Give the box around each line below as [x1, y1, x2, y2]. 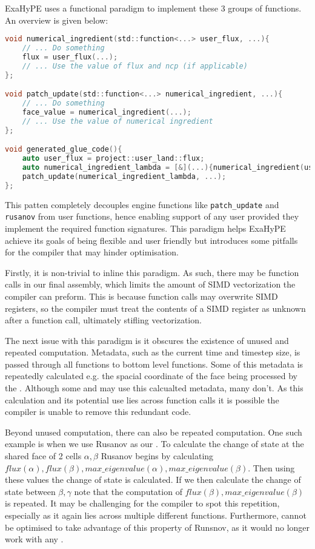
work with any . [5, 533, 64, 545]
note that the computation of [74, 485, 182, 497]
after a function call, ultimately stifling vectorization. [5, 314, 202, 326]
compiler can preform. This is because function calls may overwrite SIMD [5, 289, 278, 302]
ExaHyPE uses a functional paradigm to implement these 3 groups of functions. [5, 2, 302, 14]
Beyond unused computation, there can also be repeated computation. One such [5, 425, 302, 438]
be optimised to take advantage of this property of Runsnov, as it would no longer [5, 520, 310, 533]
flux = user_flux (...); [22, 52, 118, 61]
